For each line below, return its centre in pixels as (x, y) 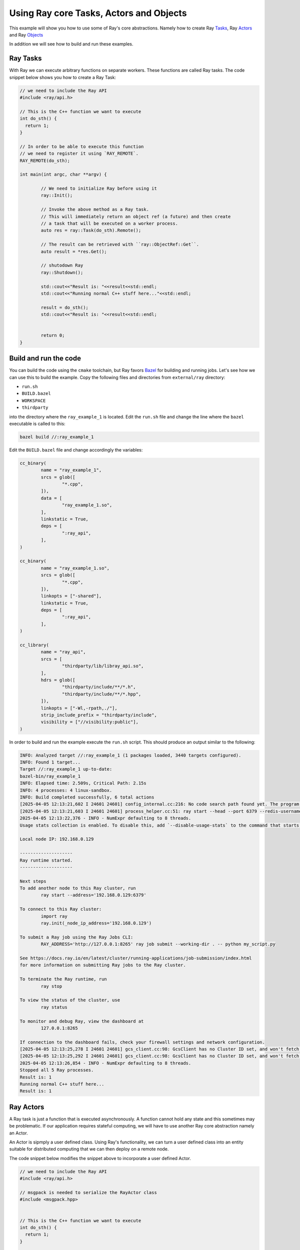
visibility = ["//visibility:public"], (89, 722)
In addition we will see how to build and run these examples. (71, 44)
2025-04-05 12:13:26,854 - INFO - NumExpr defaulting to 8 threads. (105, 1063)
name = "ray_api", (63, 652)
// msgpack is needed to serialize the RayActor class (88, 1193)
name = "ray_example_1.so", (75, 568)
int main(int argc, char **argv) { (63, 174)
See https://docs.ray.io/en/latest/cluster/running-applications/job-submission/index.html (136, 958)
